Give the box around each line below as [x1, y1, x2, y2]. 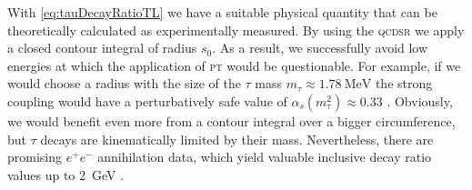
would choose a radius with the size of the [7, 74, 241, 93]
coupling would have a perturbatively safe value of [7, 91, 287, 110]
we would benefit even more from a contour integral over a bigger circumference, [7, 111, 456, 130]
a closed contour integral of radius [7, 38, 197, 57]
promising [7, 147, 63, 166]
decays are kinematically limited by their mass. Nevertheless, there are [40, 129, 434, 148]
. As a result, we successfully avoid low [212, 38, 428, 57]
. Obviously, [387, 91, 453, 110]
